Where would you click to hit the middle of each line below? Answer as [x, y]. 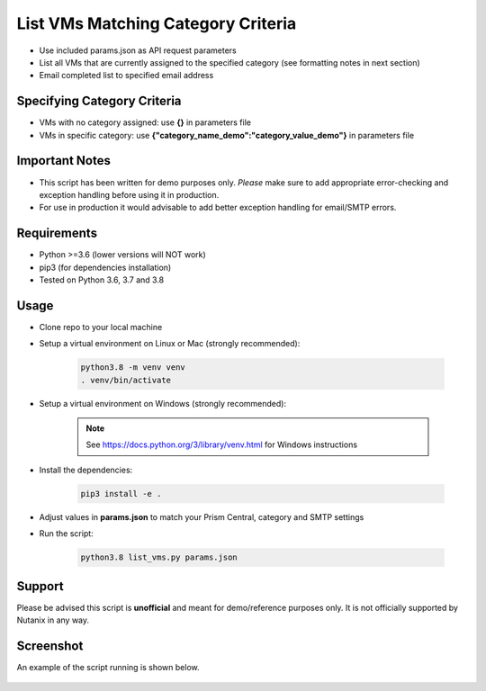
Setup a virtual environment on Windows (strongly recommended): [163, 403]
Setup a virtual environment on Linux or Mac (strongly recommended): [170, 344]
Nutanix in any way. [53, 620]
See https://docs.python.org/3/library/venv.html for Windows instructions [222, 444]
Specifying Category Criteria [99, 101]
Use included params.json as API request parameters [138, 50]
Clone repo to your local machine [101, 327]
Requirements [57, 233]
